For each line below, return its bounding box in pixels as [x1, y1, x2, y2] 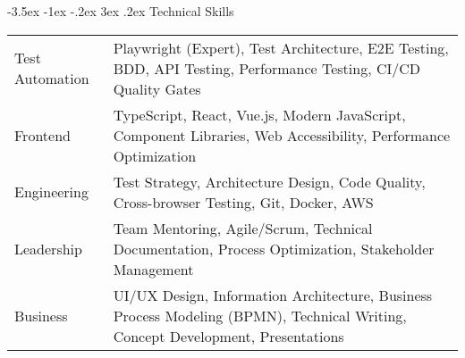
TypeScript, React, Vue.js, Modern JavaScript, [113, 104, 406, 125]
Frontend [14, 124, 71, 146]
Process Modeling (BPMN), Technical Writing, [113, 304, 407, 326]
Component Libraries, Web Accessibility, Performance [113, 124, 451, 146]
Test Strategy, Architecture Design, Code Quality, [113, 171, 426, 192]
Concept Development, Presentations [113, 325, 344, 346]
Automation [14, 68, 89, 89]
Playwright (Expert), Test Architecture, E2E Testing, [113, 37, 449, 58]
